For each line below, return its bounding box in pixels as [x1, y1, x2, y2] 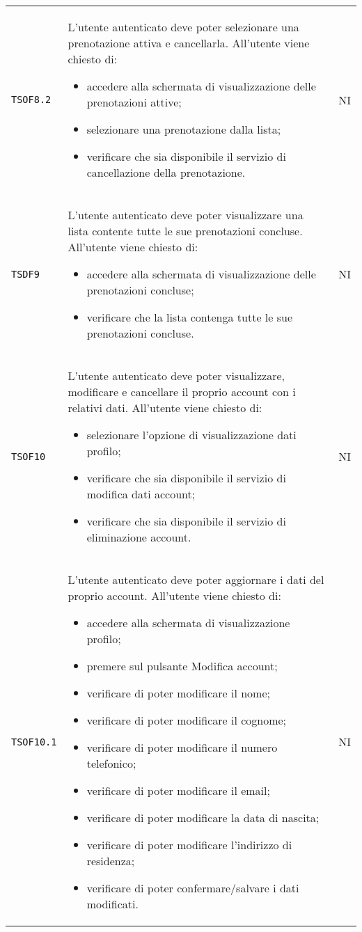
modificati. [86, 896, 139, 912]
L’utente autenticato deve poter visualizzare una [68, 207, 304, 223]
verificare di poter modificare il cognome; [86, 712, 287, 728]
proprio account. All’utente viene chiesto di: [68, 587, 281, 603]
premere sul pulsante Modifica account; [86, 658, 278, 674]
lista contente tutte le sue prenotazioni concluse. [68, 223, 303, 239]
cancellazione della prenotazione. [86, 164, 246, 180]
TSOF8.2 [11, 94, 52, 105]
